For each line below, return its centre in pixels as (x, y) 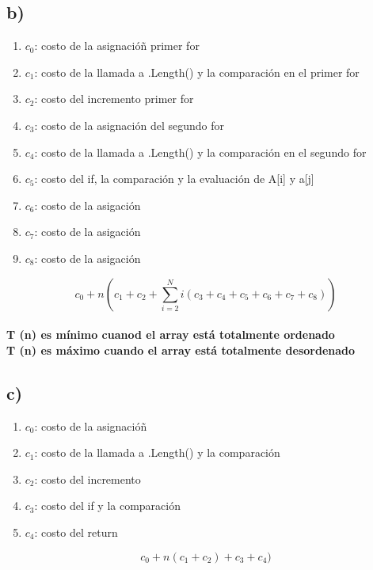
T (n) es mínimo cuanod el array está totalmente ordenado (171, 334)
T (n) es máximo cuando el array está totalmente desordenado (181, 350)
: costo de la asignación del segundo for (129, 125)
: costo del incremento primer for (114, 99)
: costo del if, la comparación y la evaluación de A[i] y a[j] (174, 179)
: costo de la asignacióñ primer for (117, 46)
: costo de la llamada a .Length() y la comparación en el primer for (197, 72)
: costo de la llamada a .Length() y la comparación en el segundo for (200, 152)
